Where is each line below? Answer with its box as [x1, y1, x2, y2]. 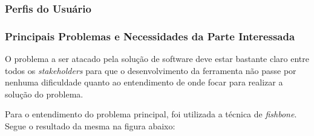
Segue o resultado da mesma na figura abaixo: [5, 120, 175, 132]
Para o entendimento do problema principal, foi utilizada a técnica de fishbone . [5, 108, 297, 120]
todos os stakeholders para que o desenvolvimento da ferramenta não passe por [5, 64, 296, 76]
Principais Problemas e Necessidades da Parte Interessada [5, 28, 295, 43]
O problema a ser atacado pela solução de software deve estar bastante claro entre [5, 52, 309, 65]
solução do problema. [5, 87, 83, 100]
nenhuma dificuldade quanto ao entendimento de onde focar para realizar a [5, 76, 283, 88]
